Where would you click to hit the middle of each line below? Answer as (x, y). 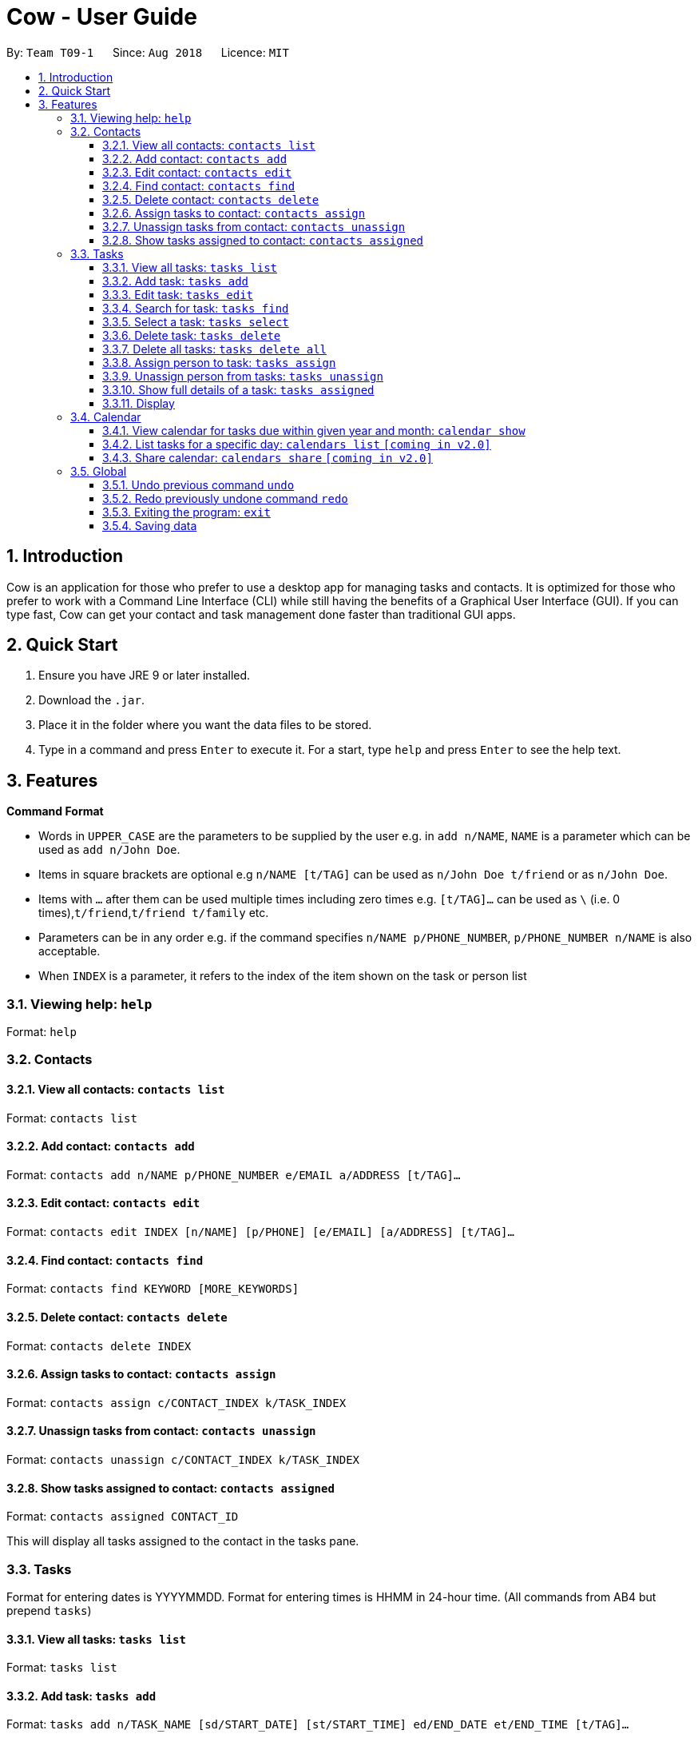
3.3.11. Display (139, 403)
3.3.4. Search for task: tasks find (196, 308)
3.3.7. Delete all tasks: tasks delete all (215, 349)
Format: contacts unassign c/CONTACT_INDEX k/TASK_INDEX (183, 1459)
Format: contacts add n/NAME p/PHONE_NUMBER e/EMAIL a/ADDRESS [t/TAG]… (234, 1174)
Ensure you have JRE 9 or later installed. (145, 676)
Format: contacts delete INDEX (99, 1345)
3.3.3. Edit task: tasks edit (178, 294)
